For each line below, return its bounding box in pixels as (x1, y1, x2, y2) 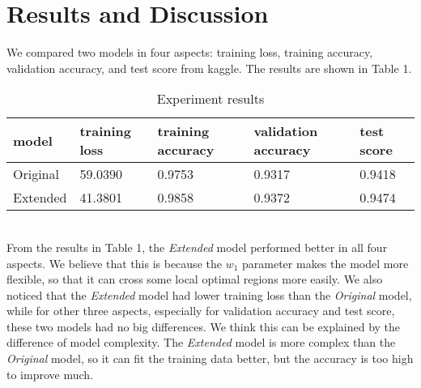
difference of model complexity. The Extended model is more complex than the (6, 334, 396, 351)
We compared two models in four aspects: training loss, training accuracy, (6, 44, 373, 61)
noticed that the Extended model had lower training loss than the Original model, (6, 286, 412, 303)
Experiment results (156, 89, 265, 109)
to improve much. (6, 365, 93, 382)
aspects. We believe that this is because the (6, 254, 222, 271)
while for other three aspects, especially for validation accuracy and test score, (6, 302, 395, 319)
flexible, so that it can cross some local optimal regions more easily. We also (6, 271, 383, 288)
